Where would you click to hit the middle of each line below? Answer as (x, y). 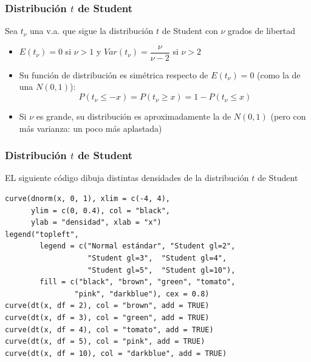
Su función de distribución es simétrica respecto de (114, 74)
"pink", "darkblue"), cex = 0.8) (142, 294)
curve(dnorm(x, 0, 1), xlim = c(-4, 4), (88, 199)
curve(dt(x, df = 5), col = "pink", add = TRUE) (105, 342)
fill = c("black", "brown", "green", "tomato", (138, 282)
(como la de (279, 74)
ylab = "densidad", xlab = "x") (96, 223)
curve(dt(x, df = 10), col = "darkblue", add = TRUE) (116, 353)
